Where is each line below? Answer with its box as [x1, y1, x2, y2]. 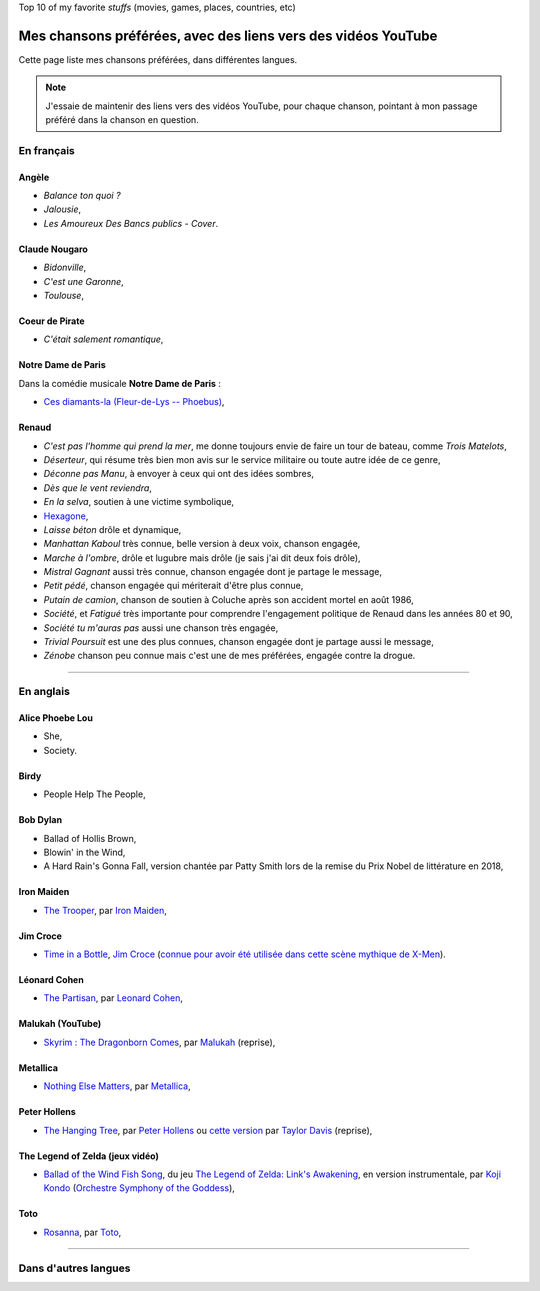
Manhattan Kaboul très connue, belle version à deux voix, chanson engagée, [43, 538, 361, 550]
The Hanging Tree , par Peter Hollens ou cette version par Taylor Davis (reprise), [43, 1124, 373, 1136]
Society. [43, 744, 78, 756]
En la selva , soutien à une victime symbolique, [43, 496, 235, 508]
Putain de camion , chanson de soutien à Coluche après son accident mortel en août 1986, [43, 593, 414, 605]
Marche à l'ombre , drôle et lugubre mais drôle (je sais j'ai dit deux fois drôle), [43, 551, 361, 564]
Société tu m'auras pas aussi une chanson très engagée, [43, 621, 279, 634]
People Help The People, [43, 788, 146, 800]
